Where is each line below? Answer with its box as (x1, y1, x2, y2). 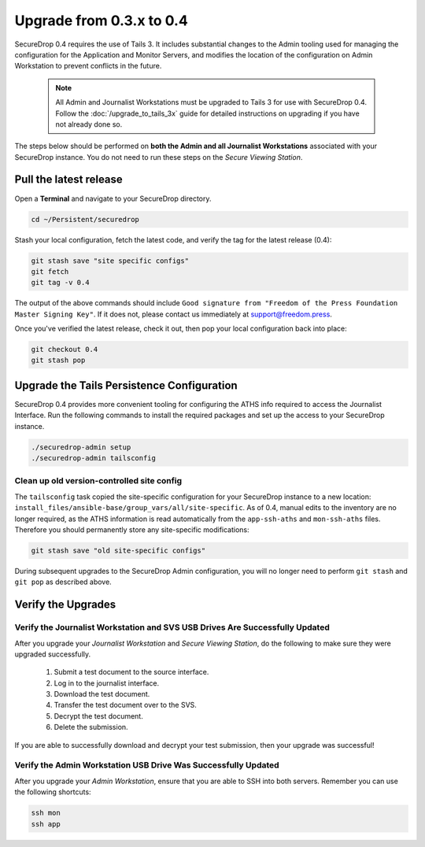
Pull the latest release (14, 173, 124, 187)
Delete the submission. (54, 723, 129, 732)
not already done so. (55, 119, 123, 129)
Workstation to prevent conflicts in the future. (14, 61, 162, 71)
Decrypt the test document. (54, 711, 143, 720)
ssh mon (31, 808, 61, 818)
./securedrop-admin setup (31, 442, 131, 452)
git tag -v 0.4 (31, 278, 90, 287)
